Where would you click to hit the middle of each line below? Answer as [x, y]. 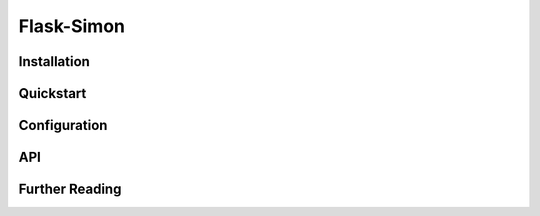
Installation [54, 61]
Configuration [63, 125]
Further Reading [70, 189]
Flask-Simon [71, 26]
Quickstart [52, 93]
